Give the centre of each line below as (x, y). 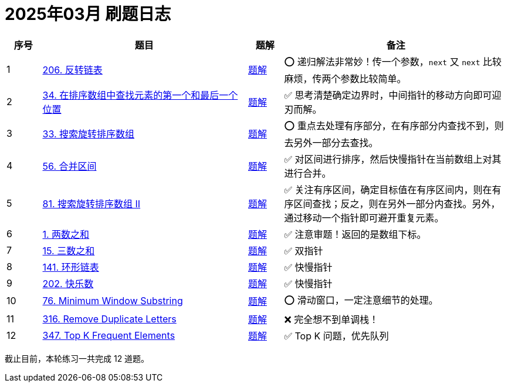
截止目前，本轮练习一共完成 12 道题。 (77, 358)
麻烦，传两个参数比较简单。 (345, 78)
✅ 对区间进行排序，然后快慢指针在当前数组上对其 (393, 159)
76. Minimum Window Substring (113, 301)
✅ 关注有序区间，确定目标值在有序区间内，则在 (388, 189)
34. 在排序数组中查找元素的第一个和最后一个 (140, 95)
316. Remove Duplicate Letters (109, 319)
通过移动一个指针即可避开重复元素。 (364, 218)
